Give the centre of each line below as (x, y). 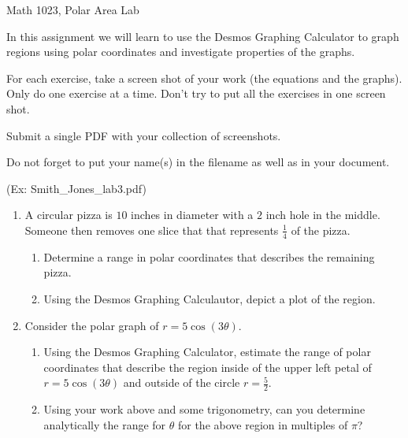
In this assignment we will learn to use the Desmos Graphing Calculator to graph (203, 36)
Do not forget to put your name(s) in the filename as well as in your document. (198, 162)
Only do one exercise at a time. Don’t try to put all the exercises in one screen (196, 93)
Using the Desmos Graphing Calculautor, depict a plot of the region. (210, 298)
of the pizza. (321, 230)
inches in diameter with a (192, 215)
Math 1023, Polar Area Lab (73, 9)
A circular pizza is (69, 215)
